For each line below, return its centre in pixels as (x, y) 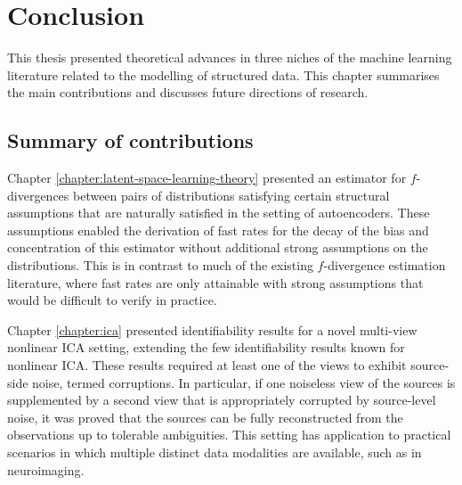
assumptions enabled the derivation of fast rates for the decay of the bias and (218, 230)
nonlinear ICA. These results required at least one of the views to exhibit (207, 365)
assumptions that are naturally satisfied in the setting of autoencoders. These (219, 213)
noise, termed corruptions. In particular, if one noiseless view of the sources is (244, 382)
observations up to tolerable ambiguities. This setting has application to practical (229, 435)
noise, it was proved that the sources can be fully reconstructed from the (205, 417)
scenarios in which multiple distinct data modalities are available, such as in (215, 452)
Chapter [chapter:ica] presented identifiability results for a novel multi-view (212, 329)
